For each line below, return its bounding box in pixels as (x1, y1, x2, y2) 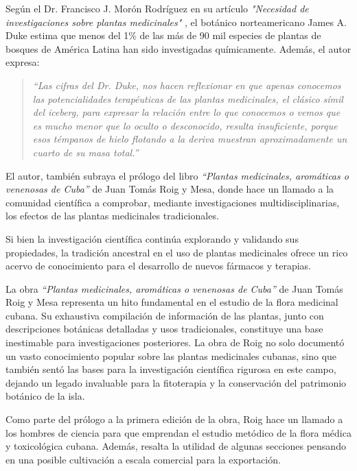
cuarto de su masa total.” (32, 145, 139, 159)
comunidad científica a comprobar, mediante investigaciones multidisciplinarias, (5, 195, 340, 209)
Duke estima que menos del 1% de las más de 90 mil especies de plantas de (5, 28, 321, 43)
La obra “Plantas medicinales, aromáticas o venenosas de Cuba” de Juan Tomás (5, 281, 343, 295)
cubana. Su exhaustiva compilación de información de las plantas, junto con (5, 308, 324, 322)
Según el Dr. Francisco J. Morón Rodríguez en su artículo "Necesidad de (5, 1, 309, 15)
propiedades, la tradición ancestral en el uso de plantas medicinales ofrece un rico (5, 245, 348, 259)
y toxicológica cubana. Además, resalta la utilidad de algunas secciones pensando (5, 439, 346, 453)
